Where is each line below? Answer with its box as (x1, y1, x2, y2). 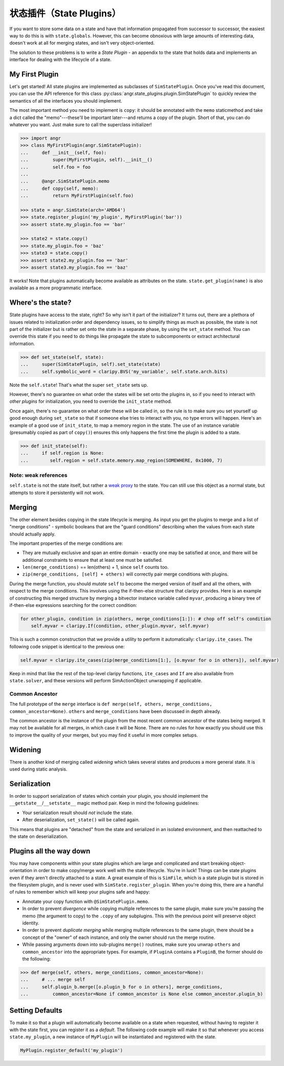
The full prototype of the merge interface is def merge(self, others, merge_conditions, (9, 701, 212, 707)
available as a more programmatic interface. (9, 285, 102, 291)
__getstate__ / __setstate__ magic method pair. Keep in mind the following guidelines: (9, 800, 199, 806)
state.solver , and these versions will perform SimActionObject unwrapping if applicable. (9, 678, 202, 684)
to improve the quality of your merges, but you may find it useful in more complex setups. (9, 732, 198, 738)
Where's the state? (9, 298, 72, 307)
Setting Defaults (9, 1006, 62, 1015)
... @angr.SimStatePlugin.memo (20, 179, 110, 184)
